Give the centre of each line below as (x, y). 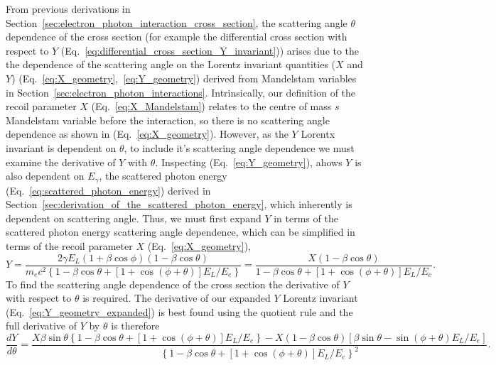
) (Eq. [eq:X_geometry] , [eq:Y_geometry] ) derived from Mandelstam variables (184, 78)
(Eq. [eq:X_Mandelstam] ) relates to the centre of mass (211, 106)
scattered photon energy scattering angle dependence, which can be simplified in (180, 232)
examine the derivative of (61, 162)
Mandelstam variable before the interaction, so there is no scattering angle (168, 120)
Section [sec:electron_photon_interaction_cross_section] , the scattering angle (177, 22)
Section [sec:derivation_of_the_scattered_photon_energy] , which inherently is (179, 204)
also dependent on (45, 176)
